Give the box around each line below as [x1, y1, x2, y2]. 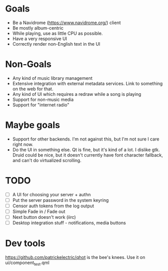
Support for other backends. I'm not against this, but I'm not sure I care [12, 136, 159, 142]
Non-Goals [5, 59, 52, 70]
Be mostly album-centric [12, 25, 64, 31]
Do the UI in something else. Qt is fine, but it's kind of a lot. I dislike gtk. [12, 147, 160, 153]
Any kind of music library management [12, 75, 93, 81]
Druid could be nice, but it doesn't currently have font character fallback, [12, 152, 163, 158]
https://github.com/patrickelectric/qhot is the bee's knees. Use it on [5, 254, 145, 260]
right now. [12, 141, 34, 147]
